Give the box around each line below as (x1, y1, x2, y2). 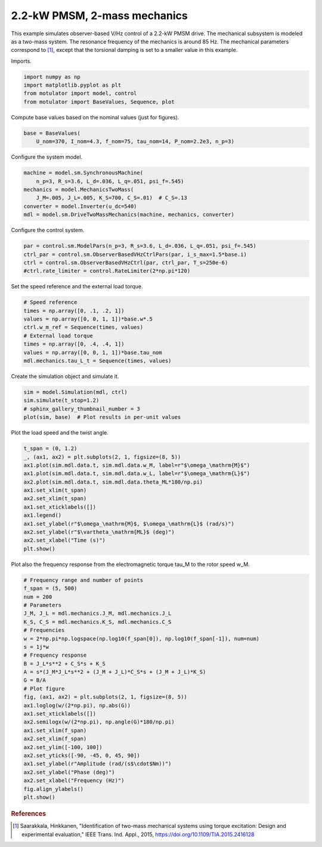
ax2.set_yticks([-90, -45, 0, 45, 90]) (23, 752, 140, 759)
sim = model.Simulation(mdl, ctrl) (23, 389, 128, 395)
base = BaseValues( (23, 130, 80, 137)
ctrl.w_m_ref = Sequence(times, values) (23, 324, 143, 331)
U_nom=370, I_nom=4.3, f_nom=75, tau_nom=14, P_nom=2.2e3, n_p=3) (36, 138, 235, 145)
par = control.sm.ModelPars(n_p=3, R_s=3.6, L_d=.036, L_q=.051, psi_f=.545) (23, 242, 256, 250)
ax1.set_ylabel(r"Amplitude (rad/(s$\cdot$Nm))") (23, 760, 172, 767)
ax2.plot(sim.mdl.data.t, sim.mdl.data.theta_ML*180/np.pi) (23, 478, 203, 485)
